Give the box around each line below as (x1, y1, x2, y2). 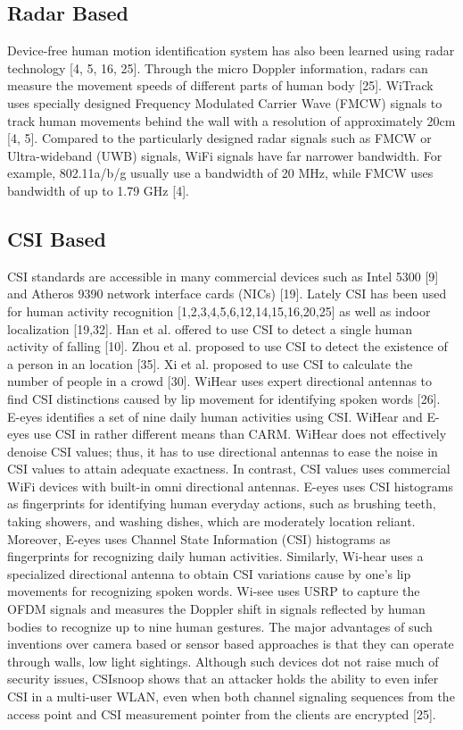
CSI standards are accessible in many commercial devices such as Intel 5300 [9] (7, 266, 439, 285)
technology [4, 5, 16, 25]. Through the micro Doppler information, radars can (7, 58, 428, 77)
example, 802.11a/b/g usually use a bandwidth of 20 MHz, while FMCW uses (7, 164, 434, 182)
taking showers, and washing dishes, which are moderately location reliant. (7, 512, 416, 531)
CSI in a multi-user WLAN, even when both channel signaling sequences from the (7, 687, 455, 705)
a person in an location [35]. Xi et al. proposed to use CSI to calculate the (7, 354, 413, 373)
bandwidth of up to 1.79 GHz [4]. (7, 180, 189, 199)
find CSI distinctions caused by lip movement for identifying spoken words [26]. (7, 389, 441, 407)
